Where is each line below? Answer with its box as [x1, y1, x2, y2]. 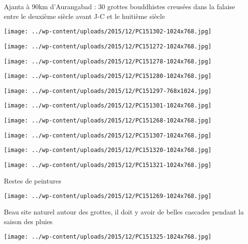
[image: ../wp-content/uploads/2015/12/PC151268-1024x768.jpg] [4, 117, 212, 124]
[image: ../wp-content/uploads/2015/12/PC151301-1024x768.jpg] [4, 102, 212, 109]
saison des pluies [4, 216, 53, 226]
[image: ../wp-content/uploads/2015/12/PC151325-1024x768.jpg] [4, 233, 212, 241]
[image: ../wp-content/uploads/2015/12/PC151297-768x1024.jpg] [4, 87, 212, 94]
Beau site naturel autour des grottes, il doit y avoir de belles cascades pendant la [4, 207, 244, 216]
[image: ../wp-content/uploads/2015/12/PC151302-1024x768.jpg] [4, 28, 212, 35]
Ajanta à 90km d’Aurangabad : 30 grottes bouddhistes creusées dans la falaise [4, 1, 235, 11]
